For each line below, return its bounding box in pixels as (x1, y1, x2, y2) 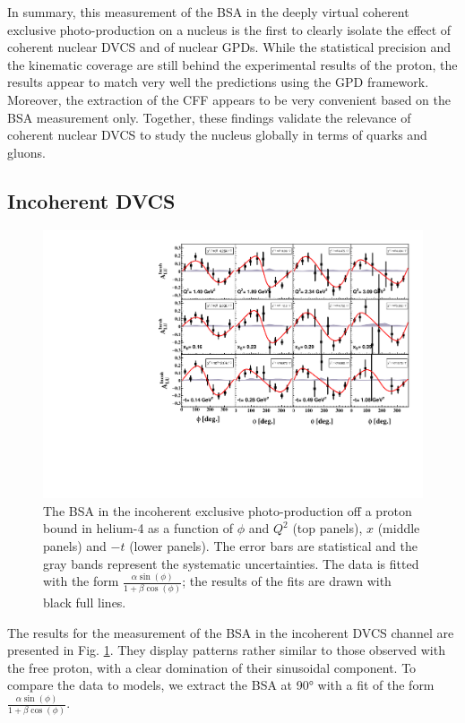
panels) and (43, 536, 107, 555)
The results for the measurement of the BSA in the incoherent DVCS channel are (7, 623, 454, 641)
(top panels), (292, 519, 363, 538)
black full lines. (43, 592, 126, 611)
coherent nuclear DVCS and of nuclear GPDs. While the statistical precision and (7, 38, 452, 56)
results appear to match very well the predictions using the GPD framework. (7, 73, 429, 91)
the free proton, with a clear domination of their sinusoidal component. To (7, 658, 417, 676)
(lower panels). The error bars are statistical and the (129, 536, 418, 555)
